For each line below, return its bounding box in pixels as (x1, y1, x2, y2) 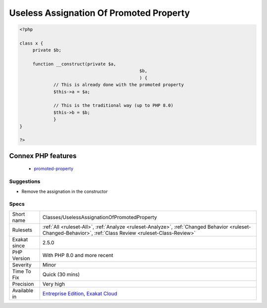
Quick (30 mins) (42, 271, 80, 278)
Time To (12, 267, 32, 274)
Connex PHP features (9, 151, 77, 160)
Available (12, 287, 34, 294)
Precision (12, 280, 34, 287)
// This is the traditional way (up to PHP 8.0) (53, 103, 174, 108)
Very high (42, 280, 65, 287)
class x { (19, 40, 44, 46)
